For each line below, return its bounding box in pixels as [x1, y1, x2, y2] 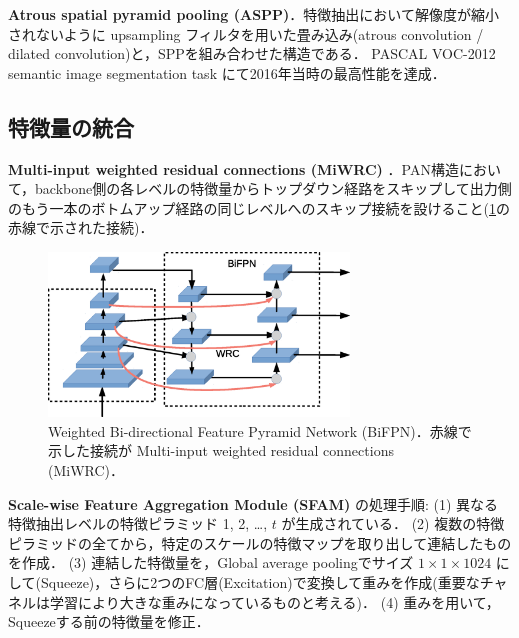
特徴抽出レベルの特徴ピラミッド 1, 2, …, [8, 513, 268, 534]
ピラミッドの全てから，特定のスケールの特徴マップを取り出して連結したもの [8, 532, 512, 553]
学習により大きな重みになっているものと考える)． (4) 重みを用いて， [49, 591, 500, 612]
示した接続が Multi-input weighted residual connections [48, 440, 394, 461]
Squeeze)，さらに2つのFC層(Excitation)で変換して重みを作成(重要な [41, 572, 480, 593]
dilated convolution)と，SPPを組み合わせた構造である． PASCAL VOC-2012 [8, 43, 496, 64]
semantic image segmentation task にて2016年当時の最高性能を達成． [8, 62, 446, 83]
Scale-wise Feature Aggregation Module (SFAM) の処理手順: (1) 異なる [8, 493, 499, 514]
